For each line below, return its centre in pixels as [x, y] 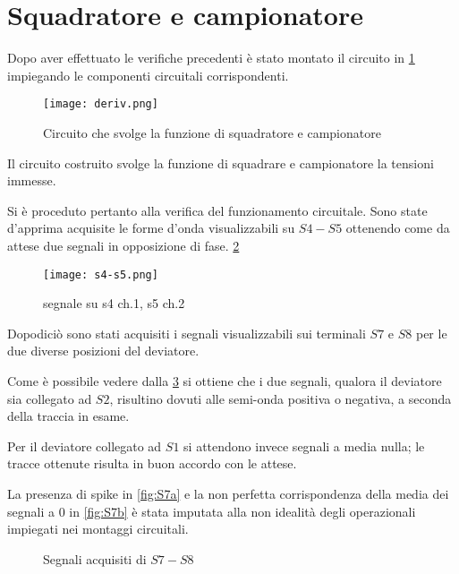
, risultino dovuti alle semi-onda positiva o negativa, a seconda [280, 398]
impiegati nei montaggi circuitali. [98, 529]
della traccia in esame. [68, 416]
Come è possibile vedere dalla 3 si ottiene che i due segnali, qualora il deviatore [225, 380]
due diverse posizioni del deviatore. [103, 351]
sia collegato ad [50, 398]
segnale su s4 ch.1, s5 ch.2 [114, 303]
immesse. [32, 180]
